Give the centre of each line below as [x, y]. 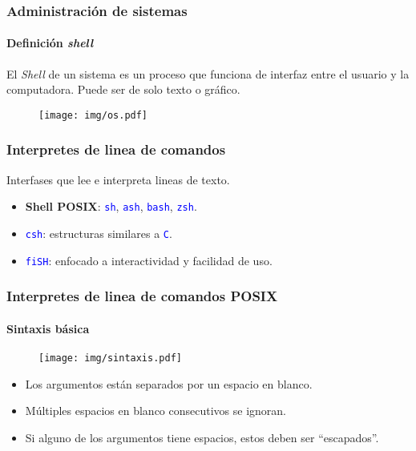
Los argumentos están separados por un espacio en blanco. [169, 383]
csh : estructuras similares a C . [99, 233]
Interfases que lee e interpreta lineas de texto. [118, 179]
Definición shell [50, 43]
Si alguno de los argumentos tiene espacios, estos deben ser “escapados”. [202, 437]
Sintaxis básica [48, 328]
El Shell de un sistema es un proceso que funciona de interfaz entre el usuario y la [208, 73]
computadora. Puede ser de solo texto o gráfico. [123, 89]
